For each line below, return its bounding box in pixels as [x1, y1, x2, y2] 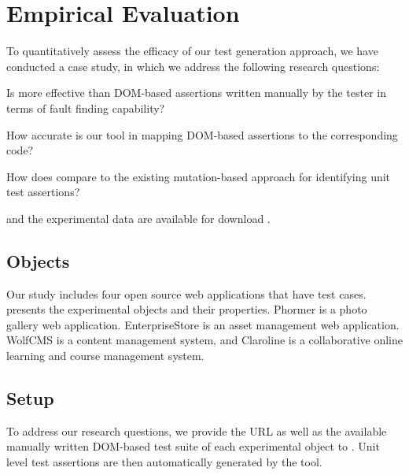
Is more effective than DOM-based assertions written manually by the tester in [6, 84, 386, 101]
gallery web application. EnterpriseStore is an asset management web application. [6, 316, 400, 332]
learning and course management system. [6, 347, 204, 364]
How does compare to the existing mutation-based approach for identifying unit [6, 168, 391, 184]
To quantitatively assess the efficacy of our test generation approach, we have [6, 43, 378, 59]
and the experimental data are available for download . [6, 210, 271, 226]
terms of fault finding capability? [6, 99, 165, 116]
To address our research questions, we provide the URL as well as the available [6, 422, 387, 439]
